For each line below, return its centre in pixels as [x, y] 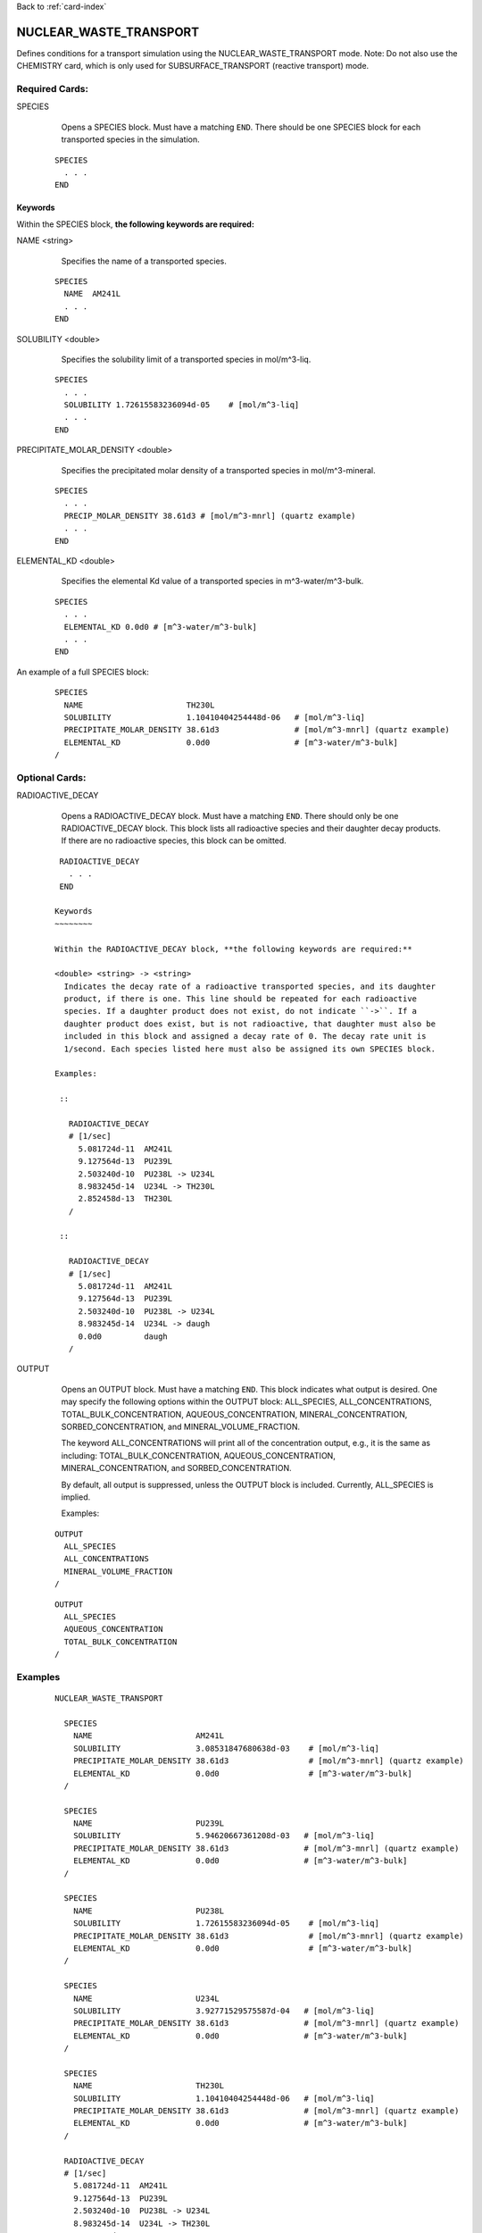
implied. [76, 1497]
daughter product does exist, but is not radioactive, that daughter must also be [250, 1024]
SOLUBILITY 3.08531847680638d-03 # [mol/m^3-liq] [226, 1748]
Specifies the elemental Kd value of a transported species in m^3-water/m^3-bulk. [212, 581]
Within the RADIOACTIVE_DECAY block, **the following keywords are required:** [233, 949]
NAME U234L [146, 1998]
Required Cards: [53, 89]
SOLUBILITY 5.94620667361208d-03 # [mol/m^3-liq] [224, 1836]
